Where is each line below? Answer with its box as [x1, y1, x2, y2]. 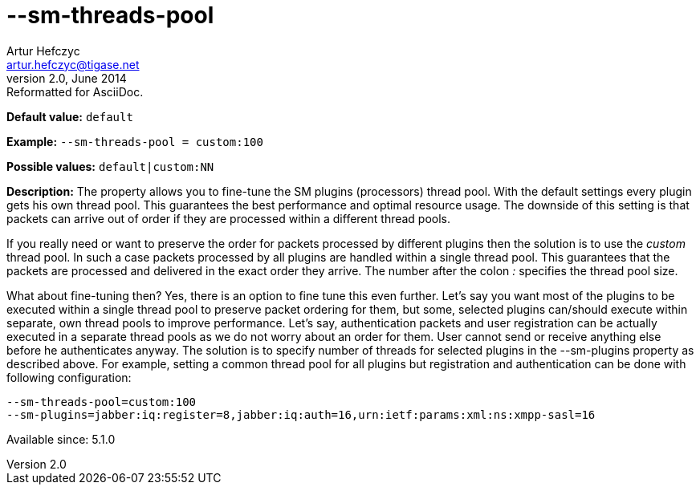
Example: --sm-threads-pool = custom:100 [6, 134, 263, 148]
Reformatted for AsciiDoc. [6, 84, 144, 99]
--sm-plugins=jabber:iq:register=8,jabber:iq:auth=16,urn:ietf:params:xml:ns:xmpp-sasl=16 [6, 408, 596, 421]
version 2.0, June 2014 [6, 71, 127, 85]
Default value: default [6, 109, 133, 124]
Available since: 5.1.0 [6, 432, 116, 446]
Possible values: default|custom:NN [6, 159, 214, 173]
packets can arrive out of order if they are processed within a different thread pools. [6, 211, 451, 225]
